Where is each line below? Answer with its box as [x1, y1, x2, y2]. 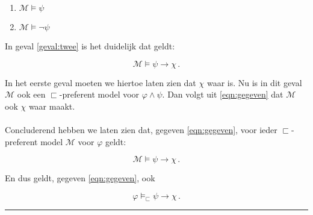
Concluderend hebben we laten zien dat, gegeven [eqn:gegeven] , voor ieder [5, 123, 277, 136]
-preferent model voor [59, 88, 140, 101]
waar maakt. [28, 99, 75, 112]
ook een [17, 88, 46, 101]
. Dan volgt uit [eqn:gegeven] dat [162, 88, 284, 101]
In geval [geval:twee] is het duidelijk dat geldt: [5, 40, 175, 52]
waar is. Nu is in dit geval [206, 76, 302, 89]
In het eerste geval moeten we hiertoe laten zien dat [5, 76, 196, 89]
